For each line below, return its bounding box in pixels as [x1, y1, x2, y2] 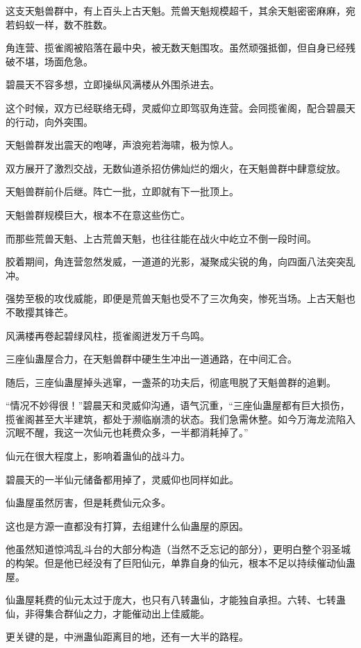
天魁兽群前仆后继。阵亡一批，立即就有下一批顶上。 [6, 184, 239, 199]
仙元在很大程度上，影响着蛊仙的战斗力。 [6, 449, 190, 463]
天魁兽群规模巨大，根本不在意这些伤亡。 [6, 207, 190, 222]
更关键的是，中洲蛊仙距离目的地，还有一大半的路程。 [6, 629, 249, 644]
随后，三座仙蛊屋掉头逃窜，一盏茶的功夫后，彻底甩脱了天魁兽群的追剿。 [6, 374, 336, 389]
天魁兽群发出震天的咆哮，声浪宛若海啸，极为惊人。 [6, 138, 239, 152]
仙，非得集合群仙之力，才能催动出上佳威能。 [6, 606, 210, 620]
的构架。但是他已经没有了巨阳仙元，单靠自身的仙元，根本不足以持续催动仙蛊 [6, 556, 355, 570]
